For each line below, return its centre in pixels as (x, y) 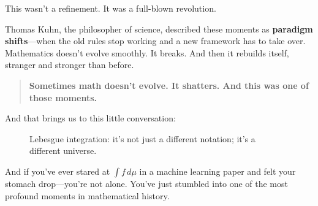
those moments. (63, 97)
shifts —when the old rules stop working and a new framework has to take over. (155, 41)
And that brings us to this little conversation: (90, 118)
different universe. (63, 151)
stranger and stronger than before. (70, 65)
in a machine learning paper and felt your (218, 171)
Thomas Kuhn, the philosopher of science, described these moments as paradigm (159, 29)
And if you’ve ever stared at (58, 171)
